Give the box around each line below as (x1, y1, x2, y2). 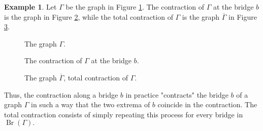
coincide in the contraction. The (157, 99, 257, 110)
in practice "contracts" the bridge (125, 89, 228, 100)
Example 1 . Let (4, 2, 57, 12)
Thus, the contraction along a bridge (4, 89, 118, 100)
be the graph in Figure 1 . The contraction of (65, 2, 205, 12)
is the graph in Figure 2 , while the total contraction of (4, 11, 173, 22)
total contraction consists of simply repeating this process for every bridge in (4, 109, 243, 119)
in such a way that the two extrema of (31, 99, 150, 110)
